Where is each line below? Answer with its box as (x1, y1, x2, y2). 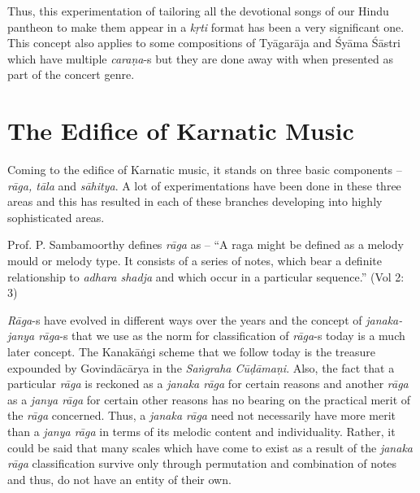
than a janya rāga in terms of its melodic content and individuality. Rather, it (7, 423, 396, 439)
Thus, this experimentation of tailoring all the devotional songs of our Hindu (7, 2, 389, 19)
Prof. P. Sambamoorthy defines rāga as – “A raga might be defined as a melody (7, 236, 404, 253)
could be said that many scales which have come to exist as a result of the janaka (7, 438, 413, 456)
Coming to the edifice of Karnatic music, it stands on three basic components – (7, 161, 402, 178)
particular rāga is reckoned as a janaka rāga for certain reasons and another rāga (7, 375, 409, 392)
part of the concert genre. (7, 66, 135, 83)
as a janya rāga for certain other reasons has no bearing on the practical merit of (7, 390, 411, 408)
